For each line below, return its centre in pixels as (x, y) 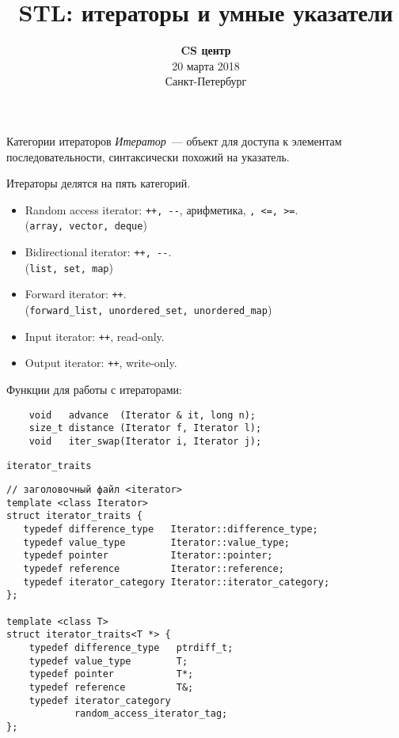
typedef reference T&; (111, 687)
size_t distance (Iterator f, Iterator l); (145, 428)
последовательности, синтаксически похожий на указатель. (148, 156)
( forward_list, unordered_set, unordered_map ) (148, 309)
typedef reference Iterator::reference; (154, 569)
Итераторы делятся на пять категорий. (99, 183)
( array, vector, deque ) (86, 225)
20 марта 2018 (206, 65)
